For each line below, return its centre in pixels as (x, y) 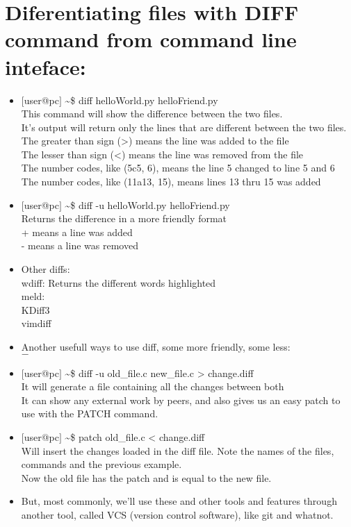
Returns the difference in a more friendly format (124, 218)
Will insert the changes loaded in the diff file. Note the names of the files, (178, 450)
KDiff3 (35, 309)
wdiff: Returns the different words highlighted (119, 282)
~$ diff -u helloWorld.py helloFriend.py (147, 204)
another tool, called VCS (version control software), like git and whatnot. (177, 514)
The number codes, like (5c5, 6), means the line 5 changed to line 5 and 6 (178, 168)
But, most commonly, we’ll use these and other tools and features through (179, 501)
